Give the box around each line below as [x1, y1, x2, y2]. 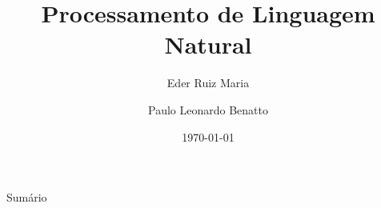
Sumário [6, 189, 47, 206]
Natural [164, 28, 252, 61]
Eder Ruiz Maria [166, 74, 250, 91]
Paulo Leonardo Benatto [148, 101, 268, 118]
